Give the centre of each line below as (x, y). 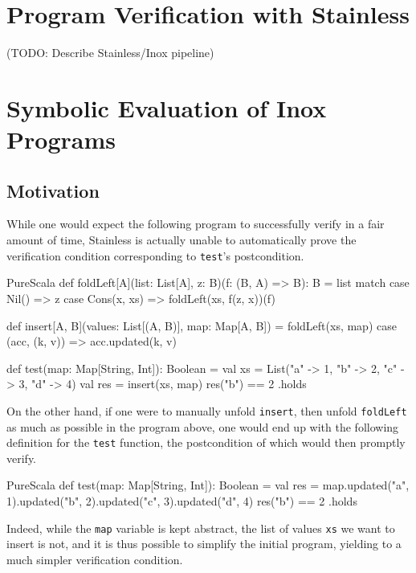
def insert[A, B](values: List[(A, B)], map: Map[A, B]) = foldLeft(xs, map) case (202, 325)
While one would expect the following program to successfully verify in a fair (196, 224)
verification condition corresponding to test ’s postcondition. (155, 255)
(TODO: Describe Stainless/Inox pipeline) (110, 53)
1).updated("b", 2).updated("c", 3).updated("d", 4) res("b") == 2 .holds (182, 500)
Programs (61, 139)
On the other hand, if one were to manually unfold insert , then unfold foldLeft (207, 410)
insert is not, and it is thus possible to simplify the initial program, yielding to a (204, 544)
